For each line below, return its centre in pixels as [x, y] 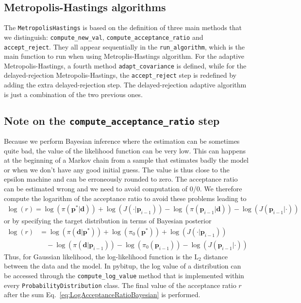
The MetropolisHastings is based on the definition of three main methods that [123, 27]
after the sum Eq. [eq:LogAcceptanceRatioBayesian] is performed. [102, 295]
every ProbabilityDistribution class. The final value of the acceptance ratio [120, 285]
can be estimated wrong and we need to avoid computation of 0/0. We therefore [123, 189]
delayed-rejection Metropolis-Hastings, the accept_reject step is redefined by [120, 75]
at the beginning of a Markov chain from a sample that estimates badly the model [126, 160]
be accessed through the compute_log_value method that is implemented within [124, 276]
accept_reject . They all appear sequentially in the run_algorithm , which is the [124, 46]
